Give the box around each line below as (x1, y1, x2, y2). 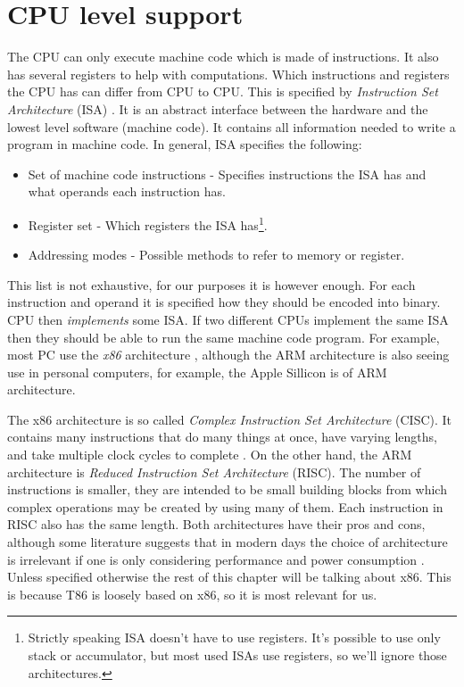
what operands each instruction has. (28, 182, 227, 201)
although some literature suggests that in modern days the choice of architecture (7, 533, 448, 551)
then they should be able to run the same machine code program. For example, (7, 327, 440, 346)
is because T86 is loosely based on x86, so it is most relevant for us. (7, 584, 377, 603)
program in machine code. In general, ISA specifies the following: (7, 135, 362, 153)
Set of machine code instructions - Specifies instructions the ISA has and (28, 164, 427, 183)
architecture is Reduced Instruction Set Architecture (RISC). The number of (7, 462, 421, 481)
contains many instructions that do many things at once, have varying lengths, (7, 427, 437, 446)
